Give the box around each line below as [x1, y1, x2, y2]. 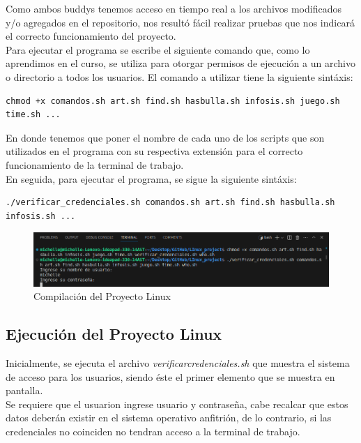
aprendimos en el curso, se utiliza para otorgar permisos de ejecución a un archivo [6, 56, 355, 70]
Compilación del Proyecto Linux [33, 289, 171, 303]
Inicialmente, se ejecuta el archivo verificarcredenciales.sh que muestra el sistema [6, 355, 350, 370]
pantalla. [6, 383, 43, 398]
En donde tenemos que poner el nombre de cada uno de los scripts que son [6, 130, 325, 144]
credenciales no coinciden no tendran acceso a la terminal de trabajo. [6, 423, 300, 438]
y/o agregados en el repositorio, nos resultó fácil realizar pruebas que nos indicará [6, 15, 355, 29]
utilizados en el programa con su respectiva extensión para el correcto [6, 144, 303, 158]
